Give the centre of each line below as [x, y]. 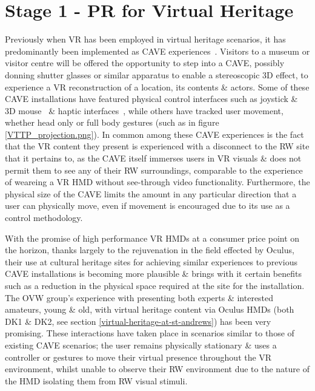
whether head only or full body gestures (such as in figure [112, 122]
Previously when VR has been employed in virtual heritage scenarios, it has [145, 39]
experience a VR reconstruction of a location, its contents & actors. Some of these [157, 87]
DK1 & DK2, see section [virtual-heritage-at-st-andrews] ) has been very [138, 321]
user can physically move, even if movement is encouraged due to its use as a [148, 206]
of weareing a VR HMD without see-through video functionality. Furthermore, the [157, 182]
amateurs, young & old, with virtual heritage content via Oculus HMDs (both [150, 309]
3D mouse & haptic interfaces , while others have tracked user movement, [144, 110]
